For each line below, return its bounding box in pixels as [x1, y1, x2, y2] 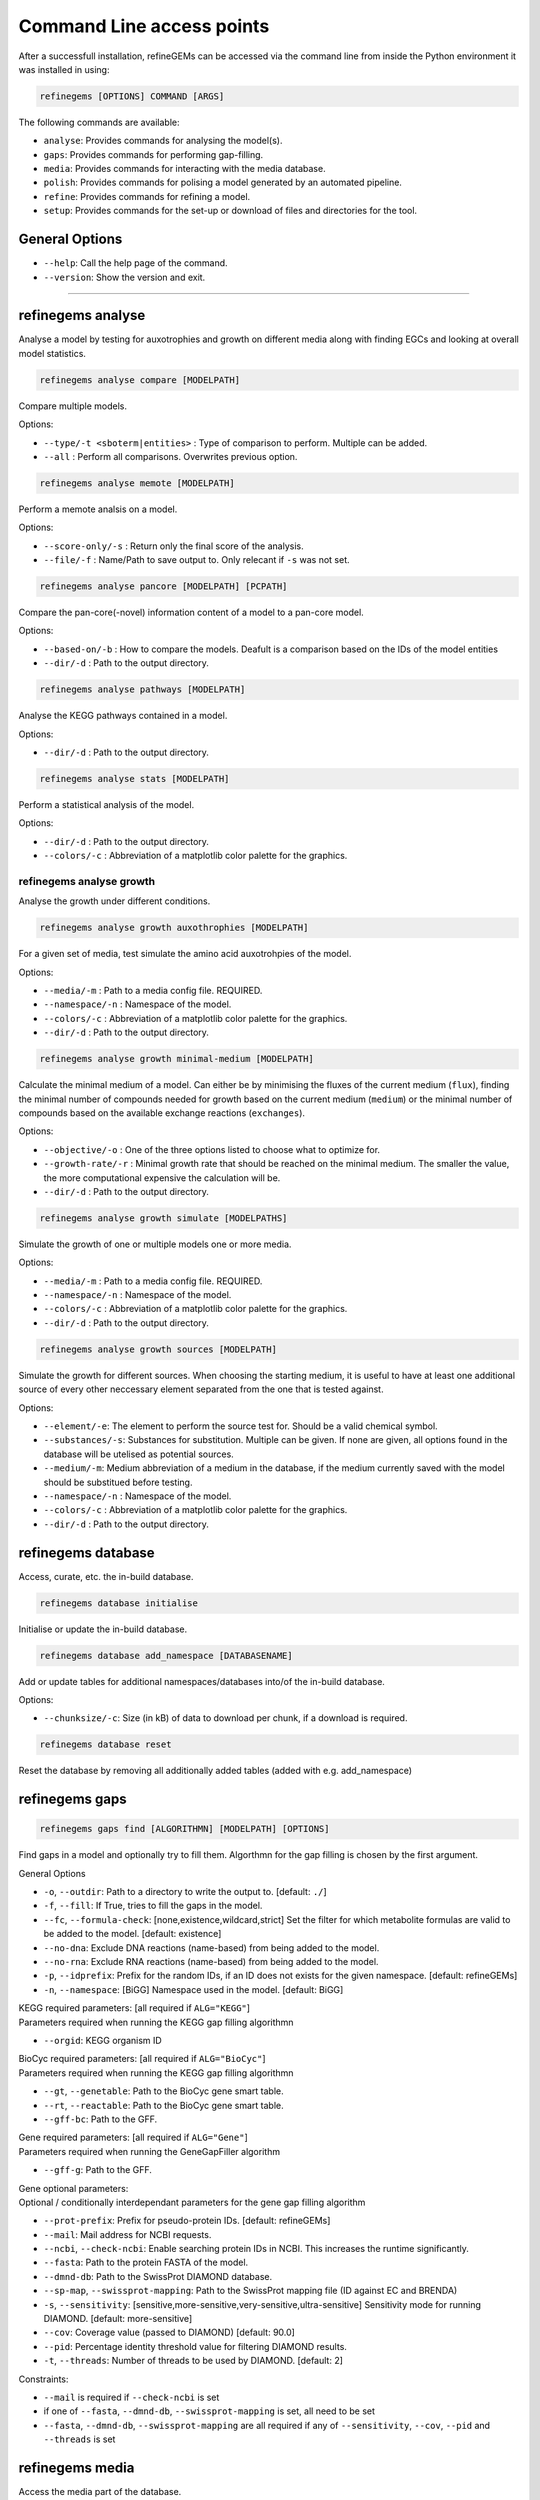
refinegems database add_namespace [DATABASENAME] [39, 1650, 294, 1661]
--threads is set [43, 2433, 116, 2445]
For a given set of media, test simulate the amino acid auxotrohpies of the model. [18, 948, 352, 960]
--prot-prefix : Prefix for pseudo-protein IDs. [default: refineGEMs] [43, 2215, 331, 2227]
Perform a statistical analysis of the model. [18, 798, 195, 810]
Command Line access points [18, 15, 270, 37]
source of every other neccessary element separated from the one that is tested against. [18, 1383, 384, 1395]
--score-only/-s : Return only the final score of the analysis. [43, 540, 304, 552]
